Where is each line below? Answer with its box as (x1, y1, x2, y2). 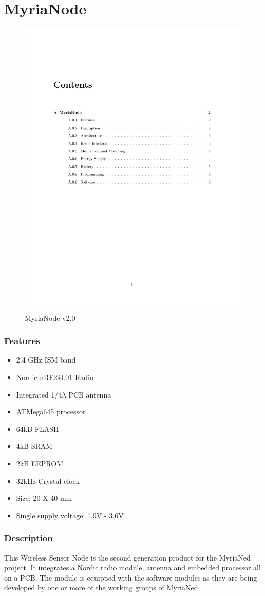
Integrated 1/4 (16, 389, 62, 400)
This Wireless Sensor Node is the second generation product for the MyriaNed (4, 552, 251, 563)
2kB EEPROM (16, 458, 64, 468)
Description (4, 532, 53, 545)
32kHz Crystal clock (16, 475, 80, 486)
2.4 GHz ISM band (16, 354, 76, 365)
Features (4, 334, 40, 347)
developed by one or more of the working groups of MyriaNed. (4, 582, 200, 593)
